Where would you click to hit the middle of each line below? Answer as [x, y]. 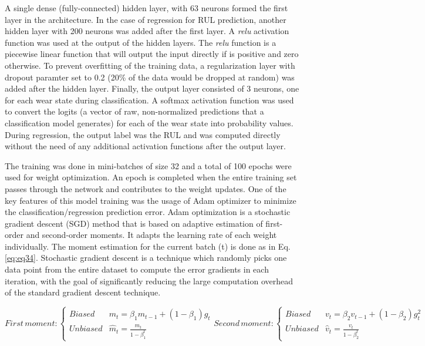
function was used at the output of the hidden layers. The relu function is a [141, 42]
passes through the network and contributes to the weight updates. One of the [146, 188]
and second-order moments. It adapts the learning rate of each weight [151, 235]
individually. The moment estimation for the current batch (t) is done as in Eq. [148, 246]
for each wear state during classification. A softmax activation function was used [149, 100]
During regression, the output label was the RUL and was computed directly [143, 134]
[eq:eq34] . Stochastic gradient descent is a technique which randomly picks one [146, 258]
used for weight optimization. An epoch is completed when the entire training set [151, 177]
